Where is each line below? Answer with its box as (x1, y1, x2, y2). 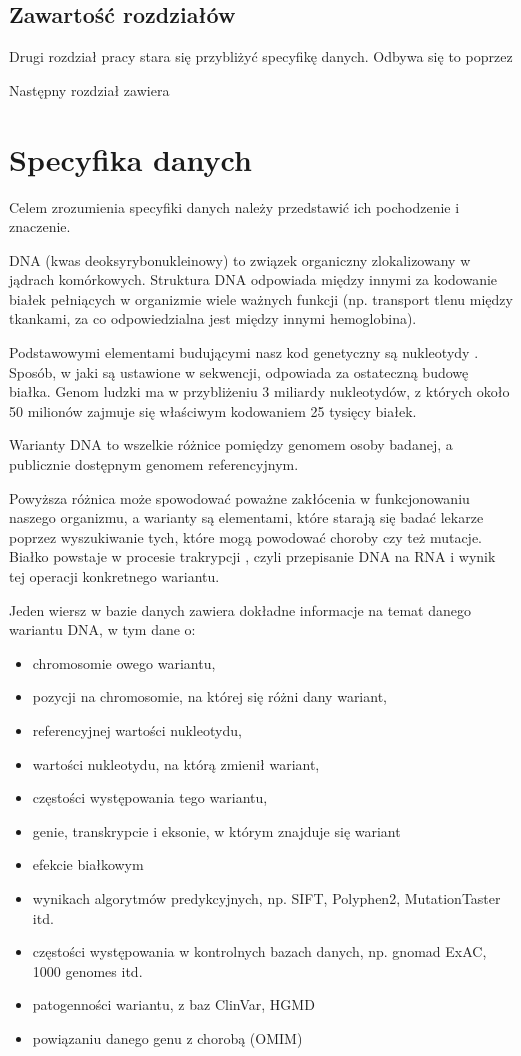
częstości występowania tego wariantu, (32, 787, 268, 808)
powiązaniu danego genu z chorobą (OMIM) (32, 1027, 303, 1048)
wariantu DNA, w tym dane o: (9, 619, 196, 640)
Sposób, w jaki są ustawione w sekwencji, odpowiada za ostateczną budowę (9, 361, 469, 382)
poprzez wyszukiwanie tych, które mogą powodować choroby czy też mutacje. (9, 526, 483, 547)
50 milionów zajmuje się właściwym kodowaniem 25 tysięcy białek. (9, 400, 417, 421)
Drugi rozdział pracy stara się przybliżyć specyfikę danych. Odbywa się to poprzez (9, 46, 513, 67)
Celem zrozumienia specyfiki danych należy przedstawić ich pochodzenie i (9, 196, 460, 217)
